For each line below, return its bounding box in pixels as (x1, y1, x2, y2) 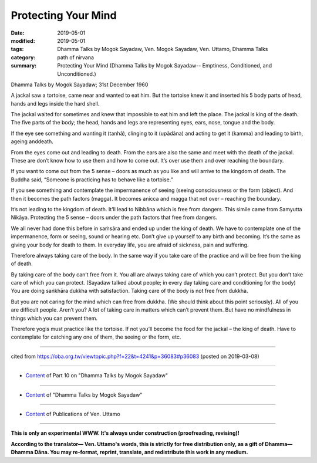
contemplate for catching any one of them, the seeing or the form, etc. (11, 333, 181, 340)
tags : (11, 46, 24, 53)
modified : (11, 37, 35, 44)
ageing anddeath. (11, 138, 54, 145)
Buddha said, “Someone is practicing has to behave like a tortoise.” (11, 176, 173, 183)
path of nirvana (57, 53, 94, 61)
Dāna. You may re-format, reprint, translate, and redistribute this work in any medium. (34, 449, 249, 456)
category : (11, 53, 36, 61)
